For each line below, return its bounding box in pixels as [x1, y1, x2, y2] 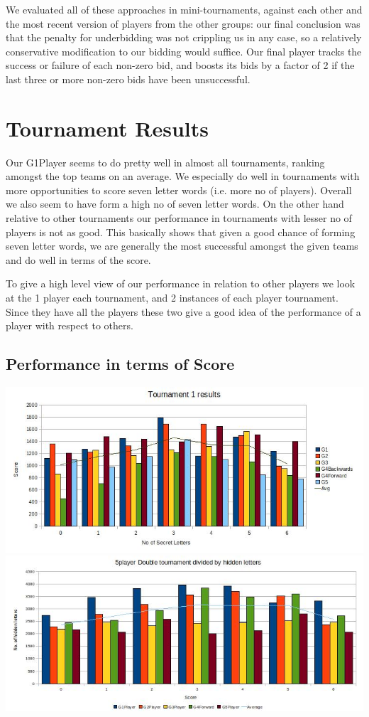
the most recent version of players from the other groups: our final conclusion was [6, 16, 360, 31]
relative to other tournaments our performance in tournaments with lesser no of [6, 211, 352, 225]
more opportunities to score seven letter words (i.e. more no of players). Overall [6, 182, 352, 197]
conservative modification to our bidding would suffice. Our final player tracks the [6, 43, 362, 58]
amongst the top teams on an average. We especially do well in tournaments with [6, 169, 360, 184]
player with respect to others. [6, 318, 133, 333]
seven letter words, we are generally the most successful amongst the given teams [6, 238, 358, 253]
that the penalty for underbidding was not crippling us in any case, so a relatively [6, 30, 362, 45]
